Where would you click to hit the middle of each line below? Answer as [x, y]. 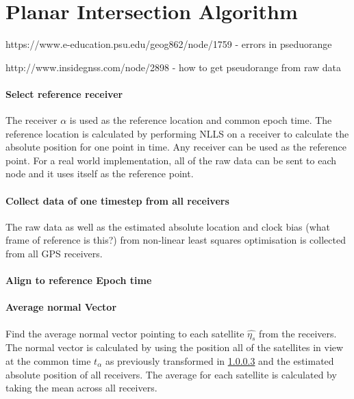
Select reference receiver [64, 93]
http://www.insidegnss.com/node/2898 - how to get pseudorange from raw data [174, 67]
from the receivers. [298, 333]
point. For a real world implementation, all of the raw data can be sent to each [171, 160]
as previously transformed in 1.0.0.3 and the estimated [219, 361]
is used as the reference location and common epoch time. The [201, 120]
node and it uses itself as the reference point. [100, 173]
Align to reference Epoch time [79, 280]
